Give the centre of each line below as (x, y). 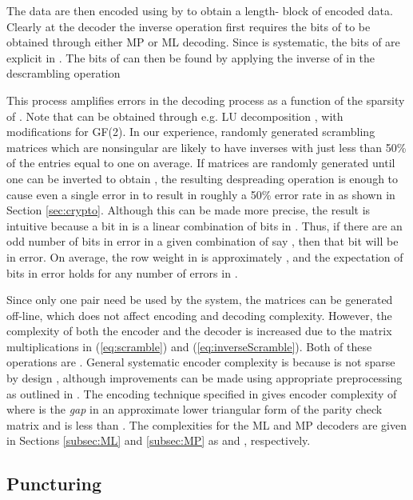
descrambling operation (64, 73)
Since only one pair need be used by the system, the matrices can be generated (200, 300)
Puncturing (54, 484)
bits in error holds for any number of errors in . (122, 272)
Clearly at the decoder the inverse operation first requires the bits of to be (189, 26)
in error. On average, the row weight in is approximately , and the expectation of (205, 256)
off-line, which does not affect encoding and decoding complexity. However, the (199, 315)
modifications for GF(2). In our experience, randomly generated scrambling (191, 132)
